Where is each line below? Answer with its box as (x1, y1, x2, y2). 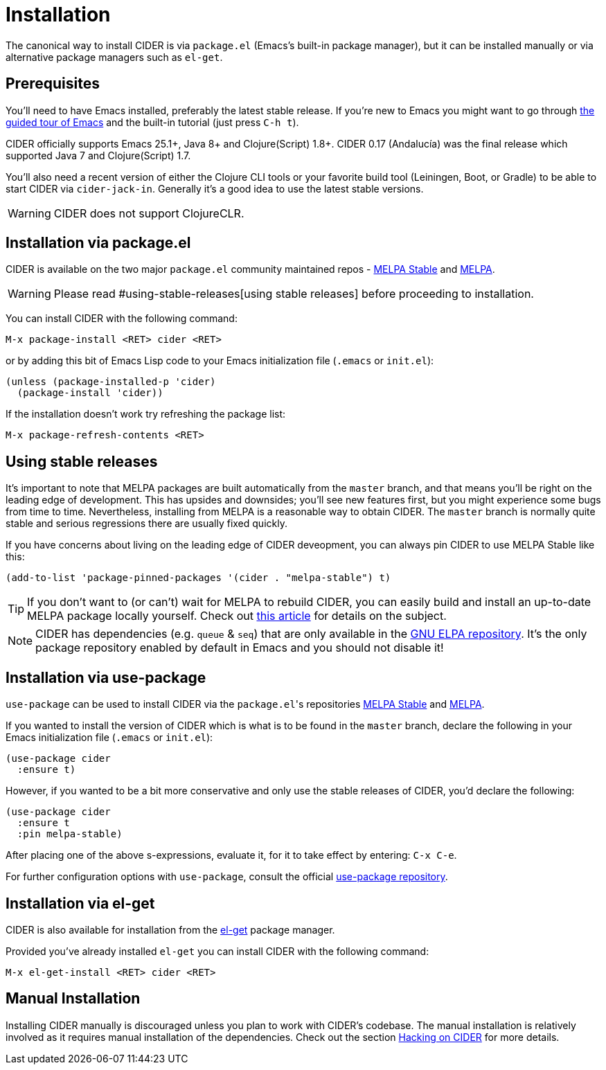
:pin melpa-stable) (17, 828, 123, 840)
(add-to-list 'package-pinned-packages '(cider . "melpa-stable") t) (6, 572, 391, 584)
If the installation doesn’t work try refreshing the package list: (6, 408, 286, 420)
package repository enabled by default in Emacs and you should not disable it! (35, 641, 444, 655)
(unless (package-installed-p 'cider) (6, 376, 216, 388)
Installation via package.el (6, 234, 191, 252)
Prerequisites (6, 75, 100, 93)
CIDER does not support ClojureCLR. (53, 206, 244, 220)
